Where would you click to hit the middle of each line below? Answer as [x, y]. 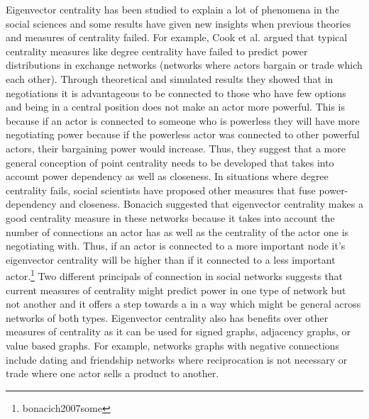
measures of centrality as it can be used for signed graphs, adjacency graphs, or [178, 331]
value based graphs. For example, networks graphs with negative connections [173, 345]
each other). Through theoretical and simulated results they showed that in [170, 78]
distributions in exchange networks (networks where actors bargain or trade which [184, 65]
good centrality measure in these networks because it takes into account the [170, 217]
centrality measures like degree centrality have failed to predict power [157, 51]
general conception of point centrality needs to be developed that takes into [170, 162]
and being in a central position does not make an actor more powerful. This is [176, 107]
